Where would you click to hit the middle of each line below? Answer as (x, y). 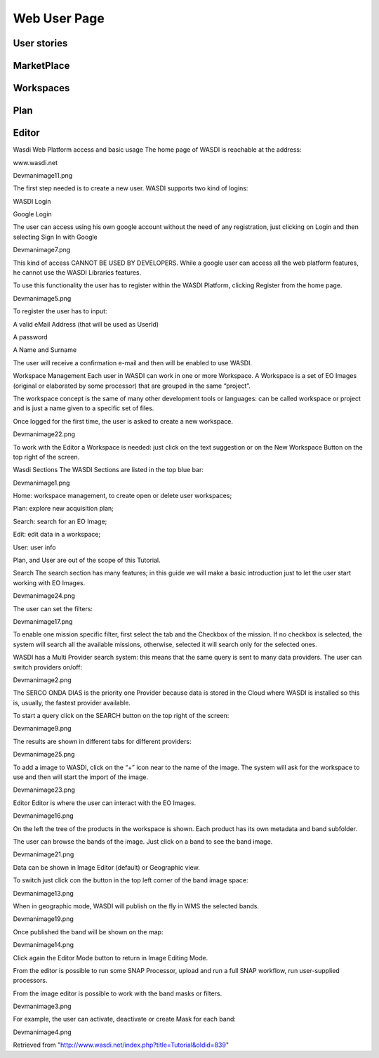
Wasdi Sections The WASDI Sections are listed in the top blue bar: (108, 470)
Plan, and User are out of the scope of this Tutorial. (87, 560)
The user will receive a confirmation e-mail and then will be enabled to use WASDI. (133, 363)
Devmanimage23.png (44, 790)
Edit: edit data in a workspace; (57, 535)
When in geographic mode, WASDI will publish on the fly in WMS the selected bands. (136, 906)
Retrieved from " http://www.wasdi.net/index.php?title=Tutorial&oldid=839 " (121, 1045)
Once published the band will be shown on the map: (88, 932)
